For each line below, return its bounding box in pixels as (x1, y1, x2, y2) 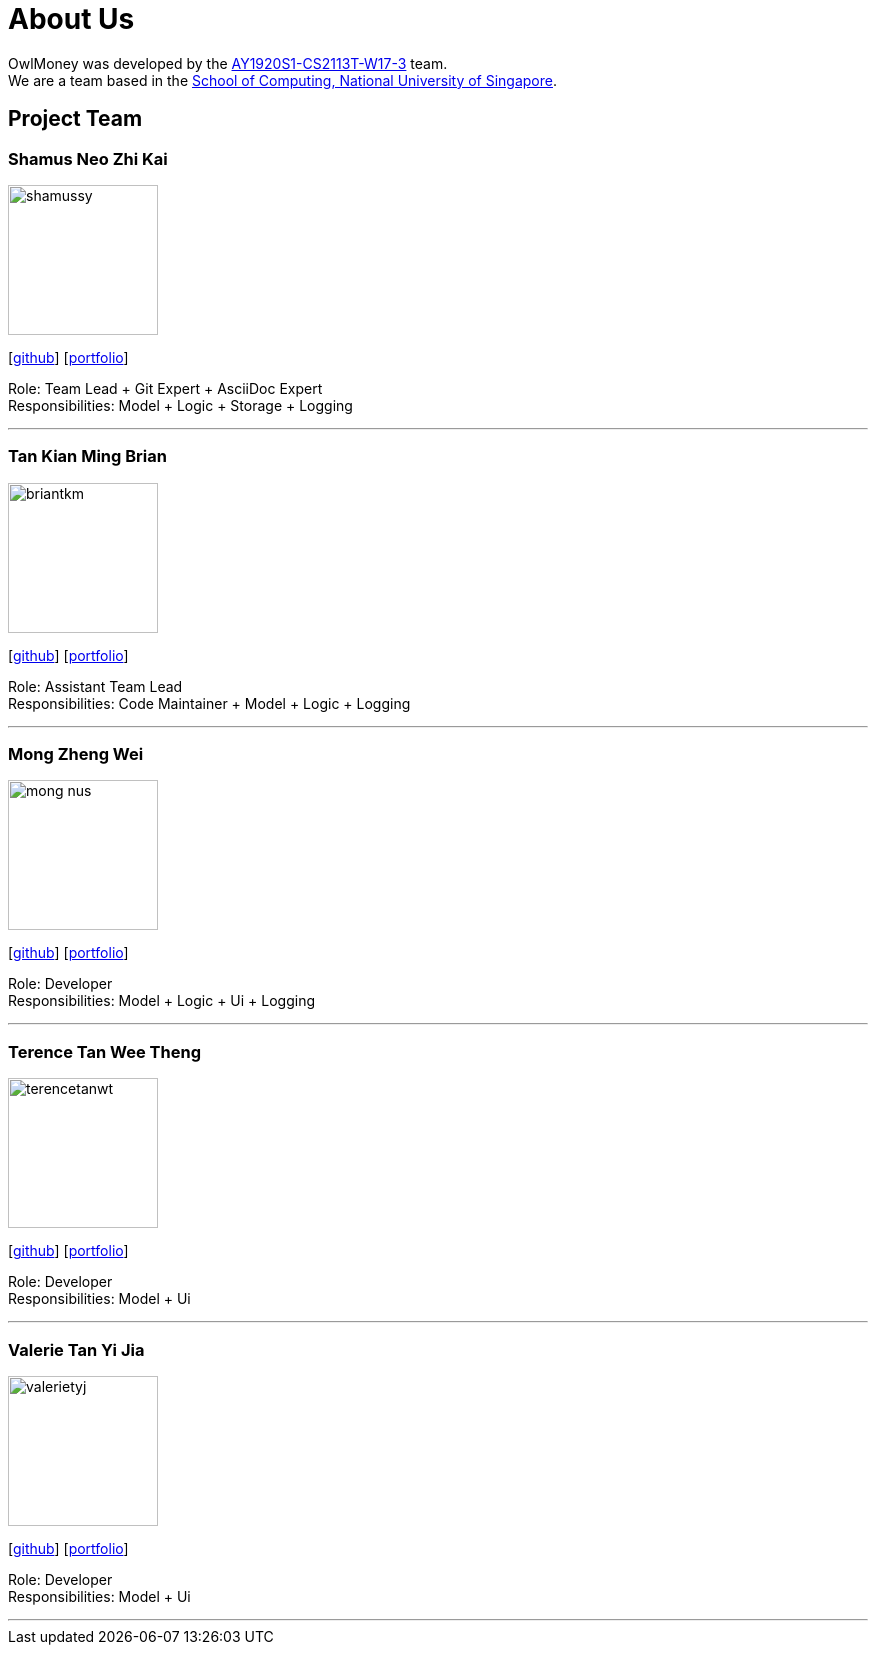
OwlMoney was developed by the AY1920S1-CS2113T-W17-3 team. (8, 54, 448, 72)
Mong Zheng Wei (8, 744, 144, 765)
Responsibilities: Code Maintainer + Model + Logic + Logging (8, 694, 411, 712)
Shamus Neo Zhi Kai (8, 148, 168, 169)
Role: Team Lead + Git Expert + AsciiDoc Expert (8, 379, 323, 397)
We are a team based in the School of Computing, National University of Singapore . (8, 71, 558, 89)
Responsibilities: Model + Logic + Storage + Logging (8, 396, 353, 414)
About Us (8, 2, 135, 36)
